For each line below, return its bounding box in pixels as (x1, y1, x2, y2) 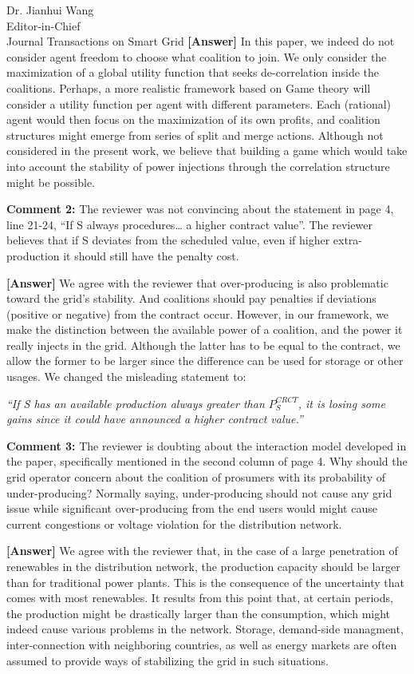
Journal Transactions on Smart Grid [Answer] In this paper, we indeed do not (6, 33, 395, 50)
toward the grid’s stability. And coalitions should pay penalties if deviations (6, 290, 377, 307)
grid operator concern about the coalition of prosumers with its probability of (6, 469, 386, 486)
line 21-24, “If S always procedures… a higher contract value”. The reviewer (6, 216, 373, 232)
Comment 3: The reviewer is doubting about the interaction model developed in (6, 437, 407, 454)
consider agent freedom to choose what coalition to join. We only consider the (6, 48, 387, 65)
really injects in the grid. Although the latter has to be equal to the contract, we (6, 336, 400, 353)
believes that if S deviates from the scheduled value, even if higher (6, 232, 330, 248)
